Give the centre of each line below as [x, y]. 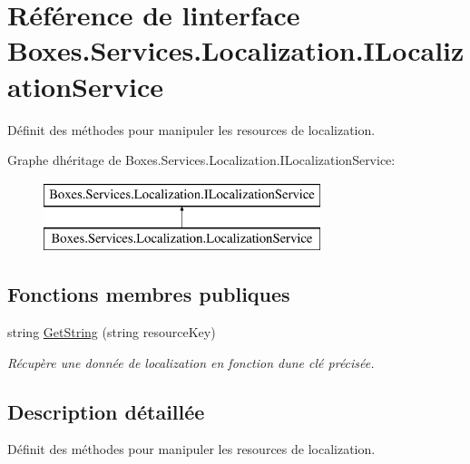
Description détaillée [106, 411]
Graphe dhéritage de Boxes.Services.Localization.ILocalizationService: [201, 160]
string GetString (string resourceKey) [112, 332]
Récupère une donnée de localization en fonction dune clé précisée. [191, 362]
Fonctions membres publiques [149, 294]
